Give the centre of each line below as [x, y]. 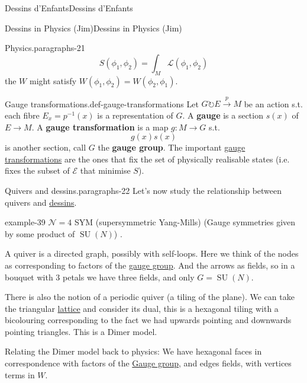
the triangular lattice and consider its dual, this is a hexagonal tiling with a [142, 308]
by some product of [40, 233]
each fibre [22, 115]
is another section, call [46, 147]
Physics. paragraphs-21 [45, 48]
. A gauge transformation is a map [100, 127]
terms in [20, 374]
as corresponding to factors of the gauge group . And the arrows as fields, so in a [150, 265]
